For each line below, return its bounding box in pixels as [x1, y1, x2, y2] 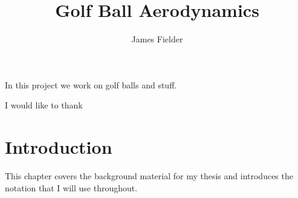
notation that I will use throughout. [5, 181, 138, 194]
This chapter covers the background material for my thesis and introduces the [5, 170, 293, 182]
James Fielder [131, 33, 183, 45]
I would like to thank [5, 99, 83, 111]
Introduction [5, 134, 112, 159]
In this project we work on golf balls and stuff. [5, 78, 177, 91]
